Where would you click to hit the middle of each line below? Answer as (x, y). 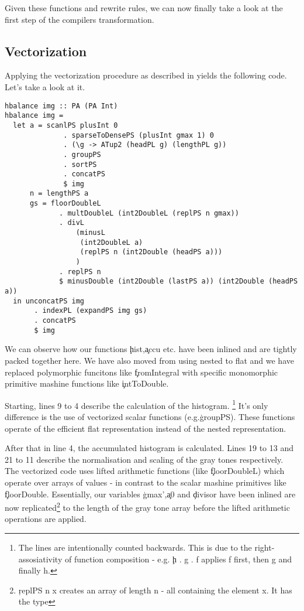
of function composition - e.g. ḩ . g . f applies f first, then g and (178, 559)
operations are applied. (46, 519)
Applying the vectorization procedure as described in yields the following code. (146, 75)
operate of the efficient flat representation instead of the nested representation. (146, 428)
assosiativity (40, 559)
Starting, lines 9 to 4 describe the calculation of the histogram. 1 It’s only (137, 404)
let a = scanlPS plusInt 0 (65, 125)
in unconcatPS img (49, 301)
